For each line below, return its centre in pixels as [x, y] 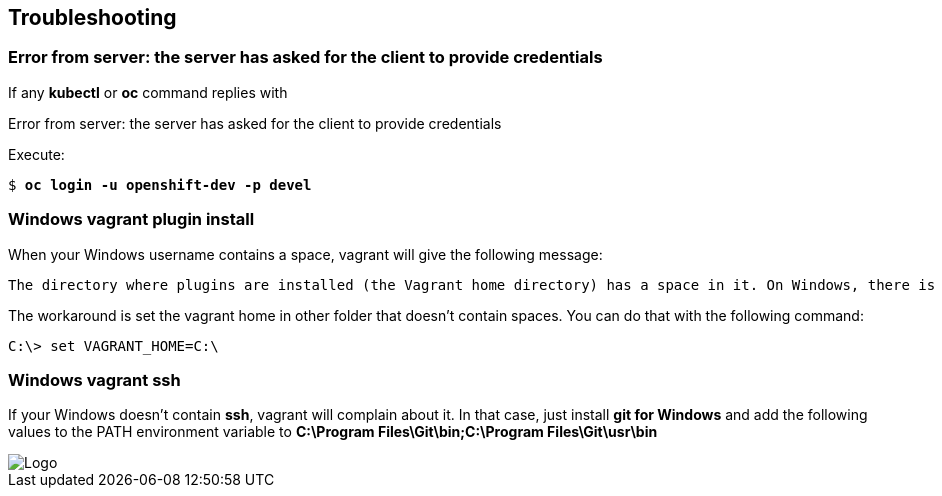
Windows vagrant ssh [94, 379]
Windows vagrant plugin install [131, 219]
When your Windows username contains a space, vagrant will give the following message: [305, 254]
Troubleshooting [92, 17]
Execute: [36, 154]
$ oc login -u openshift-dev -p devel [160, 184]
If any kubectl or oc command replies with [148, 92]
